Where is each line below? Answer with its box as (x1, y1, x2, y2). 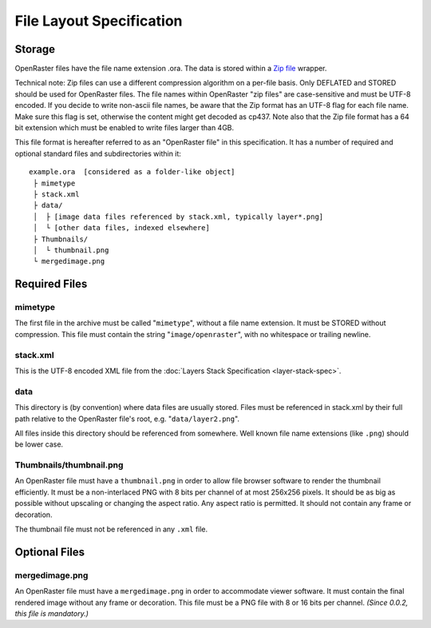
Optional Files (14, 545, 85, 558)
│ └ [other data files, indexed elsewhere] (33, 224, 211, 233)
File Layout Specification (14, 12, 183, 30)
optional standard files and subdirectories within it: (14, 149, 181, 158)
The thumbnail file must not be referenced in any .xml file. (14, 524, 208, 535)
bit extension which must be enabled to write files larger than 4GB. (14, 123, 235, 133)
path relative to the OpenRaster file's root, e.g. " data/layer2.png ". (14, 414, 239, 423)
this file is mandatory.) (14, 608, 89, 618)
